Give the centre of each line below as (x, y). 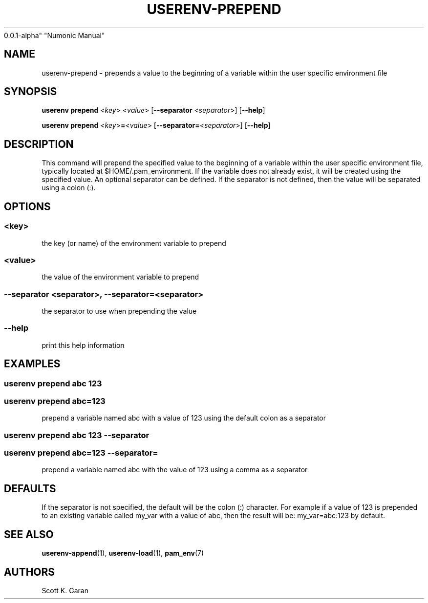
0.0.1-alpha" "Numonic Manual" (54, 35)
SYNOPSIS (31, 92)
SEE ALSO (29, 534)
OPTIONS (27, 206)
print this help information (83, 345)
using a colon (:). (69, 188)
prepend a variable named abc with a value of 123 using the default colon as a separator (184, 418)
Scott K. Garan (65, 591)
